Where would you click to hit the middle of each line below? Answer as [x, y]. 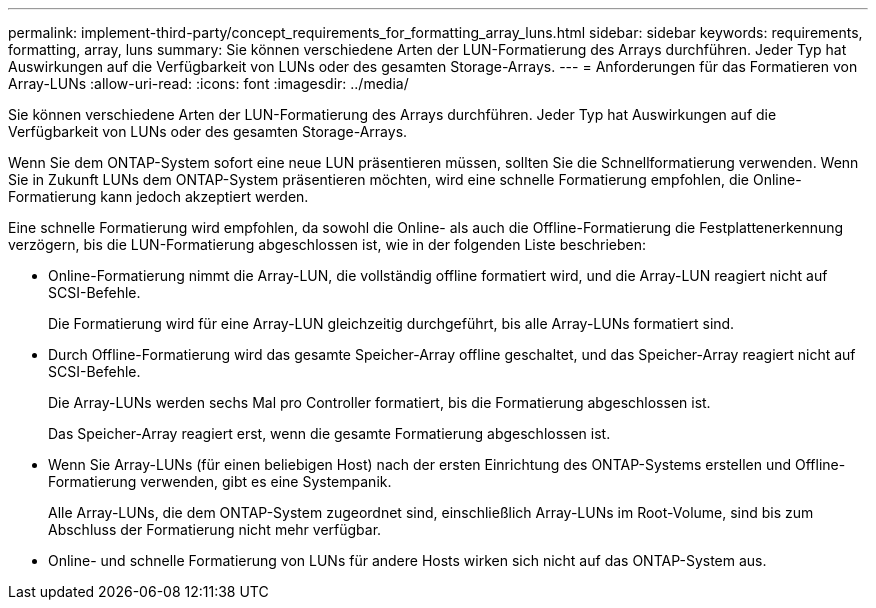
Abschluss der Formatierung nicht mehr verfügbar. [215, 529]
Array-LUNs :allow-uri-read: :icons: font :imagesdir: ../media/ [208, 83]
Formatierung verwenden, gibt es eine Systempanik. [220, 481]
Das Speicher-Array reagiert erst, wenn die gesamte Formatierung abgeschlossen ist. [329, 433]
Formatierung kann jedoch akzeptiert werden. [158, 196]
